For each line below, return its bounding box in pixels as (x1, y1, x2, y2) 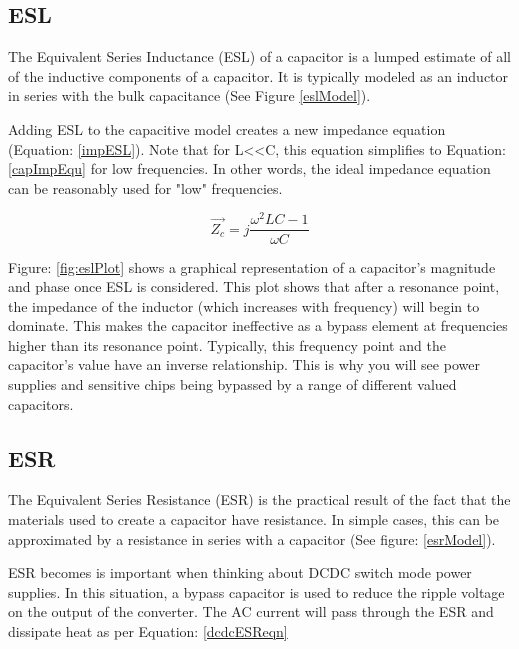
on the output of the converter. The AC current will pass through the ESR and (8, 601, 494, 622)
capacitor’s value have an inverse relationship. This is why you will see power (8, 354, 480, 375)
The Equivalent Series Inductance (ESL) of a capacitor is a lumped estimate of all (8, 46, 511, 67)
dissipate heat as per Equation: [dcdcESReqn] (8, 621, 288, 642)
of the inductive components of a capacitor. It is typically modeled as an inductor (8, 65, 509, 86)
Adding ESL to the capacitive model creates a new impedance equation (8, 118, 446, 139)
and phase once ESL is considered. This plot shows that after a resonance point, (8, 276, 500, 297)
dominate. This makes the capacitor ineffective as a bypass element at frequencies (8, 315, 508, 336)
